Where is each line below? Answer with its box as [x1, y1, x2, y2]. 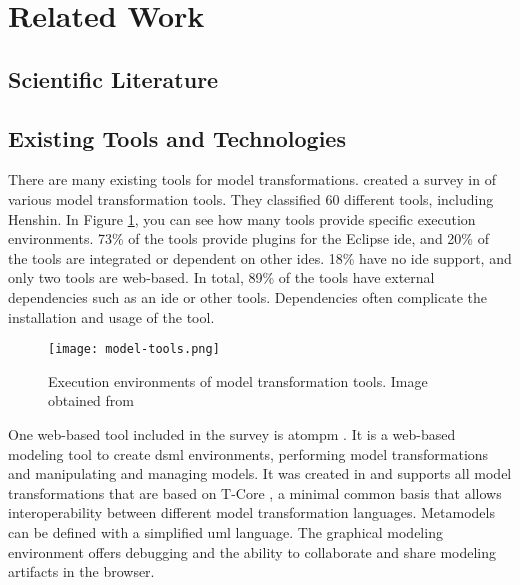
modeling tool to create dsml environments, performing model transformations [8, 443, 489, 464]
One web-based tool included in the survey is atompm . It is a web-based [8, 423, 456, 444]
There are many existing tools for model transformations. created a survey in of [8, 169, 496, 190]
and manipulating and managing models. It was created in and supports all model [8, 463, 512, 484]
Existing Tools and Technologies [8, 122, 346, 153]
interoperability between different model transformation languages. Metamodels [8, 502, 495, 523]
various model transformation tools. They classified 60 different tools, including [8, 188, 494, 209]
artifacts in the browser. [8, 561, 155, 582]
